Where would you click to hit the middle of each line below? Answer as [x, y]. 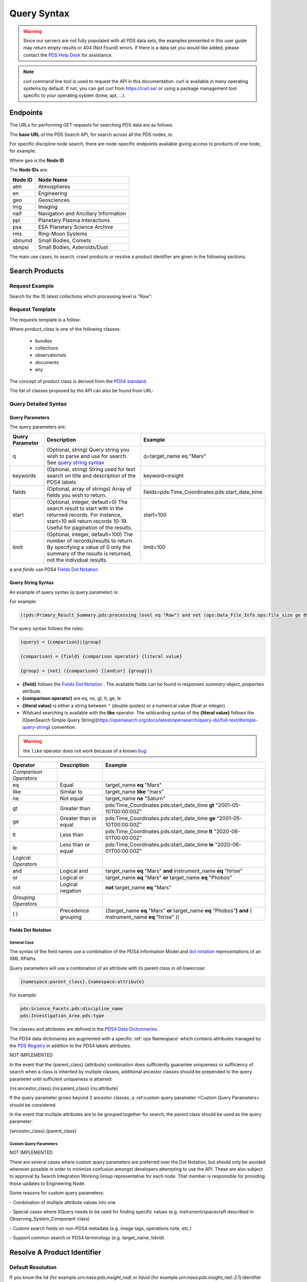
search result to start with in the [85, 509]
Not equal [72, 798]
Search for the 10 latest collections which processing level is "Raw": [81, 296]
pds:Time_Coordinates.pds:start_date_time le [159, 845]
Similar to [71, 792]
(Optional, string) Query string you [88, 450]
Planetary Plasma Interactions [74, 220]
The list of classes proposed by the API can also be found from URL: [81, 390]
